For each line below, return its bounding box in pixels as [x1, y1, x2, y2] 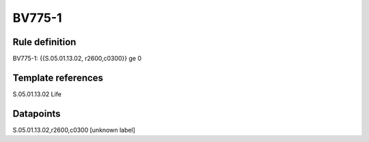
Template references [12, 72, 104, 83]
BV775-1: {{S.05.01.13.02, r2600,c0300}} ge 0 [12, 55, 142, 63]
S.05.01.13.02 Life [12, 89, 61, 98]
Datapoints [12, 108, 61, 119]
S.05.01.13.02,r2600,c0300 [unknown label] [12, 126, 136, 134]
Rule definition [12, 36, 77, 48]
